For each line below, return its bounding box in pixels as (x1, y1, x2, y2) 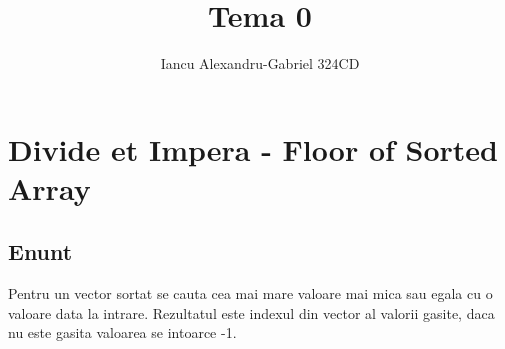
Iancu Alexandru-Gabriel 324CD (160, 53, 360, 74)
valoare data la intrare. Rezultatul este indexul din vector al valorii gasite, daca (8, 302, 495, 323)
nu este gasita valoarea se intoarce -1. (8, 322, 237, 343)
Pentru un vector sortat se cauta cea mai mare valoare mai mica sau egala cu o (8, 283, 493, 304)
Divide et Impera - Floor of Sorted (8, 128, 498, 169)
